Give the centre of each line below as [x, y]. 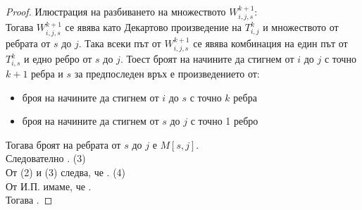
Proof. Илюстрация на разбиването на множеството [116, 11]
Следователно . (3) [46, 158]
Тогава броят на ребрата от [63, 144]
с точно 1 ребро [224, 121]
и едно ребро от [58, 59]
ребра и [47, 73]
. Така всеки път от [120, 43]
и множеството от [301, 27]
